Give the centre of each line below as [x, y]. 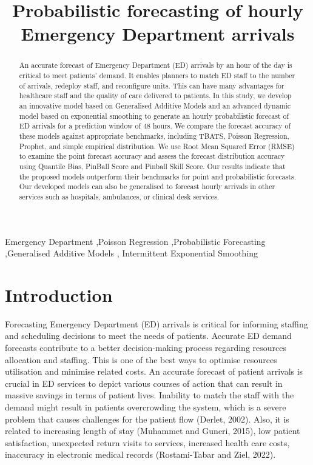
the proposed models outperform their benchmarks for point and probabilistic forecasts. [157, 176]
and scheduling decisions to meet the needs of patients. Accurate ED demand [148, 336]
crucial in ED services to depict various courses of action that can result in [144, 383]
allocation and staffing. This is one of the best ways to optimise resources [141, 359]
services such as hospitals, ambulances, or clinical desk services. [119, 196]
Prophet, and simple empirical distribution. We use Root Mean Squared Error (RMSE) [157, 146]
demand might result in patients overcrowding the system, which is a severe [146, 407]
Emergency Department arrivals [158, 34]
